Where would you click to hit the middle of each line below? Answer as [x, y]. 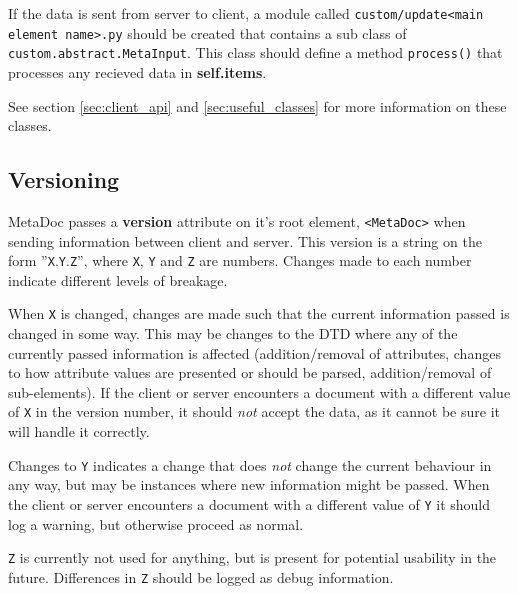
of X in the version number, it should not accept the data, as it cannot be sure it [254, 411]
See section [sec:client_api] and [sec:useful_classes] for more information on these [257, 105]
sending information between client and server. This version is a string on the [245, 240]
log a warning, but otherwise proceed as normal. [156, 523]
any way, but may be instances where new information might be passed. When [249, 484]
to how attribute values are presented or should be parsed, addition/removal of [250, 372]
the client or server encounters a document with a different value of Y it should [249, 503]
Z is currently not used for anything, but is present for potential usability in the [252, 557]
